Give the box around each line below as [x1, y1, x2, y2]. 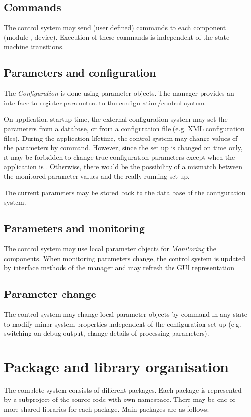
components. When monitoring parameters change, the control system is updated [4, 253, 245, 263]
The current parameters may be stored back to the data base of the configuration [4, 187, 246, 197]
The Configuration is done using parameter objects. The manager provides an [4, 88, 234, 98]
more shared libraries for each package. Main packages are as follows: [4, 404, 209, 414]
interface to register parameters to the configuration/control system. [4, 97, 206, 107]
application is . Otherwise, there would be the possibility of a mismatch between [4, 161, 242, 172]
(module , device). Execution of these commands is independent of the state [4, 32, 230, 42]
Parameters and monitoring [4, 221, 145, 236]
